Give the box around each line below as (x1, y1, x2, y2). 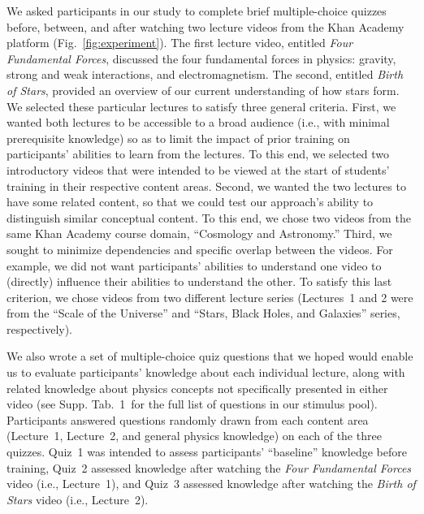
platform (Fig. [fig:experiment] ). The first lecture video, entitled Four (6, 34, 353, 51)
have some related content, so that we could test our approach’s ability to (6, 193, 374, 210)
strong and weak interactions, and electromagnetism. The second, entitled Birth (6, 66, 404, 83)
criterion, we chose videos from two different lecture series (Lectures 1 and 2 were (6, 288, 413, 305)
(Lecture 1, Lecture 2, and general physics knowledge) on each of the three (6, 427, 382, 444)
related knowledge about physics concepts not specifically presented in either (6, 379, 388, 396)
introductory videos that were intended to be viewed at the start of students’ (6, 161, 390, 178)
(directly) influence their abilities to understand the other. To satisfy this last (6, 273, 392, 290)
